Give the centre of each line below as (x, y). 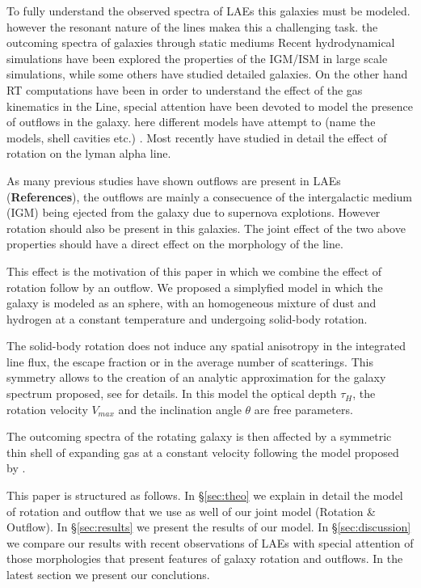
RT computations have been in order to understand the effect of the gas (185, 89)
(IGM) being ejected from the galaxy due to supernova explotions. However (194, 212)
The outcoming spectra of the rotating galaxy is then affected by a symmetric (199, 436)
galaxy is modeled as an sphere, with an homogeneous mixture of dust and (192, 303)
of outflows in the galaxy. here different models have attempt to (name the (191, 122)
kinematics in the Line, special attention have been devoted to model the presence (210, 106)
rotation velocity (47, 409)
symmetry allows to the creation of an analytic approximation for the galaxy (196, 377)
